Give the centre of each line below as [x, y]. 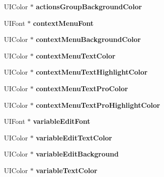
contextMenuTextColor [76, 55]
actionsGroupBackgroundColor [89, 6]
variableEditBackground [77, 154]
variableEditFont [61, 121]
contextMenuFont [63, 23]
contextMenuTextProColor [82, 88]
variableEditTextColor [74, 137]
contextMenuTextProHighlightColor [98, 105]
